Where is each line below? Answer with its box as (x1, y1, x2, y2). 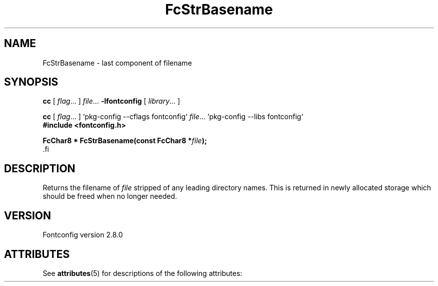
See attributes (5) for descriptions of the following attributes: (42, 268, 242, 277)
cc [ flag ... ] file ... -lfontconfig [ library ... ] (42, 97, 180, 106)
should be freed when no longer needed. (42, 192, 177, 201)
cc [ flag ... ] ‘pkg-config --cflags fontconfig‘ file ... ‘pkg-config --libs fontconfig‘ (42, 112, 303, 121)
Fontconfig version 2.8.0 (42, 230, 123, 239)
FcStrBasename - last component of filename (42, 58, 192, 67)
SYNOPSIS (4, 76, 58, 89)
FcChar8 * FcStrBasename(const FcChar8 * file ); (42, 136, 207, 145)
